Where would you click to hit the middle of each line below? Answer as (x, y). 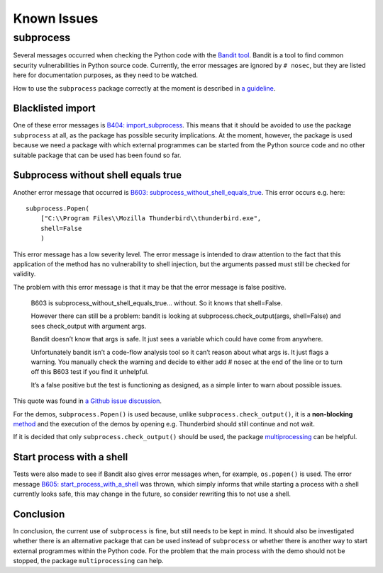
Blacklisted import (54, 109)
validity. (24, 274)
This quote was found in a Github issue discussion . (88, 401)
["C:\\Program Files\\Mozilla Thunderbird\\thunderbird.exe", (151, 219)
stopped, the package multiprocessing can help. (88, 561)
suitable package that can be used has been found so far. (97, 155)
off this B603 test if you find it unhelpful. (90, 372)
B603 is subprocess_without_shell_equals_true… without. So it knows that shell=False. (157, 303)
